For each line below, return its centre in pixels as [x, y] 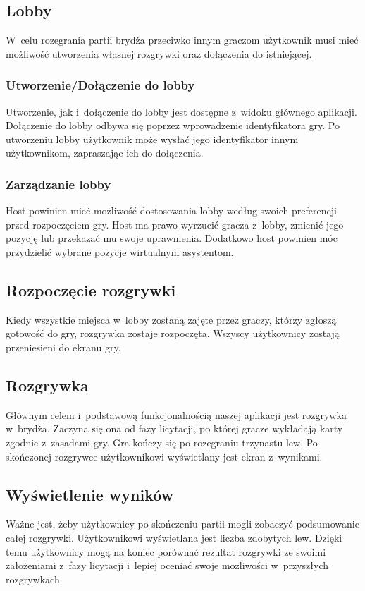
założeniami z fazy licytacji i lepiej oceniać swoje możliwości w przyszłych [167, 565]
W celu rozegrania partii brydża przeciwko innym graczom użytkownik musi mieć [182, 40]
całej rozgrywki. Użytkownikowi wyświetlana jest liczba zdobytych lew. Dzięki [174, 537]
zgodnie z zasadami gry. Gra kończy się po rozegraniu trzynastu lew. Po [162, 442]
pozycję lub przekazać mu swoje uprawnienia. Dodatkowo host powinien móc [172, 238]
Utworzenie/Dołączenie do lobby [100, 85]
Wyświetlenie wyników [90, 494]
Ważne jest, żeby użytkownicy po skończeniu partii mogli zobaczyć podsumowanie [182, 524]
